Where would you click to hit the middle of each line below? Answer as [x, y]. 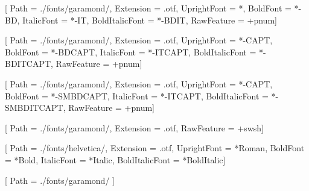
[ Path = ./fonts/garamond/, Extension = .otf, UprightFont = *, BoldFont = [148, 8]
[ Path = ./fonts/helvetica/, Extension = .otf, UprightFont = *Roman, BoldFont [155, 148]
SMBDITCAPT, [35, 108]
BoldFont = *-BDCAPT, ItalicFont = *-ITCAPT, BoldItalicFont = [131, 52]
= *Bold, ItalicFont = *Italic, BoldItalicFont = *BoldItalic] [115, 159]
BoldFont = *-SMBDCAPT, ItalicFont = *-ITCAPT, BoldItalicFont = [137, 95]
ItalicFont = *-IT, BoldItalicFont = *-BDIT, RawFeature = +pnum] [150, 20]
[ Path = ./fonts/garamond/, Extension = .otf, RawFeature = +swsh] [134, 127]
